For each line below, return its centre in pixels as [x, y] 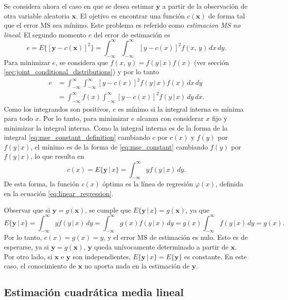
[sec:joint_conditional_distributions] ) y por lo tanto [81, 72]
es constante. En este [216, 256]
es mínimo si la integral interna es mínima [181, 108]
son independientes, [102, 256]
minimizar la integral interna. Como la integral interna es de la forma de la [116, 127]
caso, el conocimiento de [40, 266]
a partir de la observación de [205, 6]
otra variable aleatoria [37, 15]
